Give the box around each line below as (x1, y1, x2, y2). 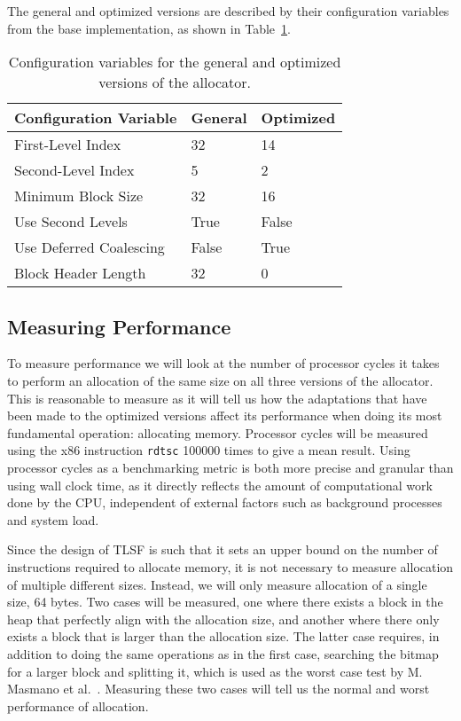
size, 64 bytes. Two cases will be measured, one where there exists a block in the (7, 592, 443, 611)
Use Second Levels (14, 211, 128, 232)
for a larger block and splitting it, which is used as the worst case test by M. (7, 662, 423, 680)
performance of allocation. (7, 696, 149, 715)
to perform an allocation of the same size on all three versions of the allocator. (7, 371, 434, 389)
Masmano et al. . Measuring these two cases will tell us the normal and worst (7, 679, 430, 698)
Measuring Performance (7, 312, 231, 340)
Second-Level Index (14, 160, 135, 181)
